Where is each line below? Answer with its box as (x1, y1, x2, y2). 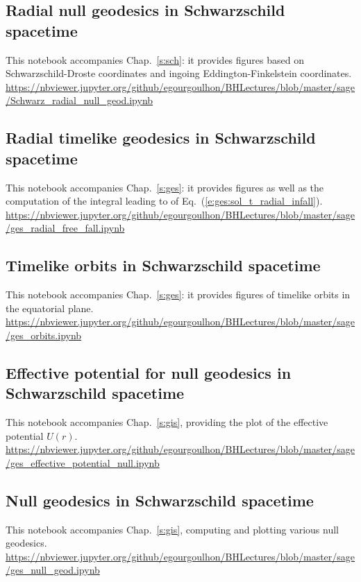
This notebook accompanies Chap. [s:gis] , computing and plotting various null (6, 522, 339, 536)
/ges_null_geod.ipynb (6, 563, 100, 577)
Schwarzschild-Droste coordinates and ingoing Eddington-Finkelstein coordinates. (6, 66, 352, 80)
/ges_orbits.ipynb (6, 327, 82, 342)
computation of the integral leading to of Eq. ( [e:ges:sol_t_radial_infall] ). (6, 194, 323, 208)
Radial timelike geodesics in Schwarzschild (6, 127, 316, 148)
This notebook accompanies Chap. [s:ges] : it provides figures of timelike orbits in (6, 287, 351, 302)
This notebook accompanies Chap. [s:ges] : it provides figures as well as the (6, 180, 324, 194)
